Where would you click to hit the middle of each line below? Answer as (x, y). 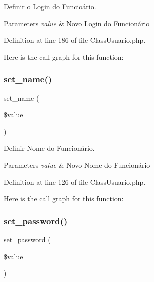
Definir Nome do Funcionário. (49, 148)
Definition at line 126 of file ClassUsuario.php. (75, 182)
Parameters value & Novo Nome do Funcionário (77, 165)
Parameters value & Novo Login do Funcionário (77, 23)
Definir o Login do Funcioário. (50, 6)
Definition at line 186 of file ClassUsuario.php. (75, 40)
